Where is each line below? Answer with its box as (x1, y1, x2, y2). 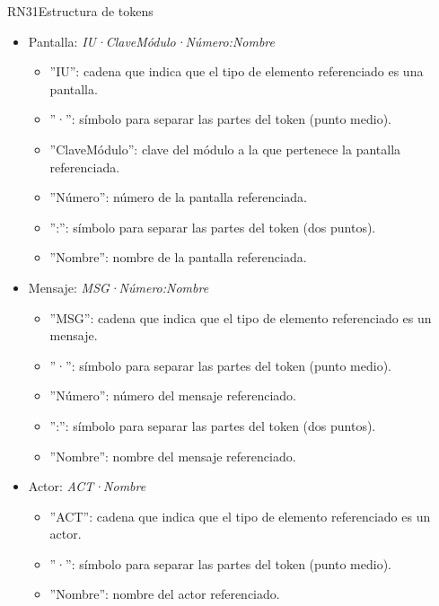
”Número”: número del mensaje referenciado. (49, 386, 296, 405)
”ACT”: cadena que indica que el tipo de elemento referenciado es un (49, 506, 431, 525)
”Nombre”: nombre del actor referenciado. (49, 584, 280, 603)
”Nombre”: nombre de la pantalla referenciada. (49, 248, 307, 267)
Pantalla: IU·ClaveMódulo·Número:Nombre (28, 31, 275, 50)
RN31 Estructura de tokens (7, 2, 154, 20)
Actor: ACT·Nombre (28, 477, 146, 496)
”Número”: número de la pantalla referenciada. (49, 188, 307, 206)
